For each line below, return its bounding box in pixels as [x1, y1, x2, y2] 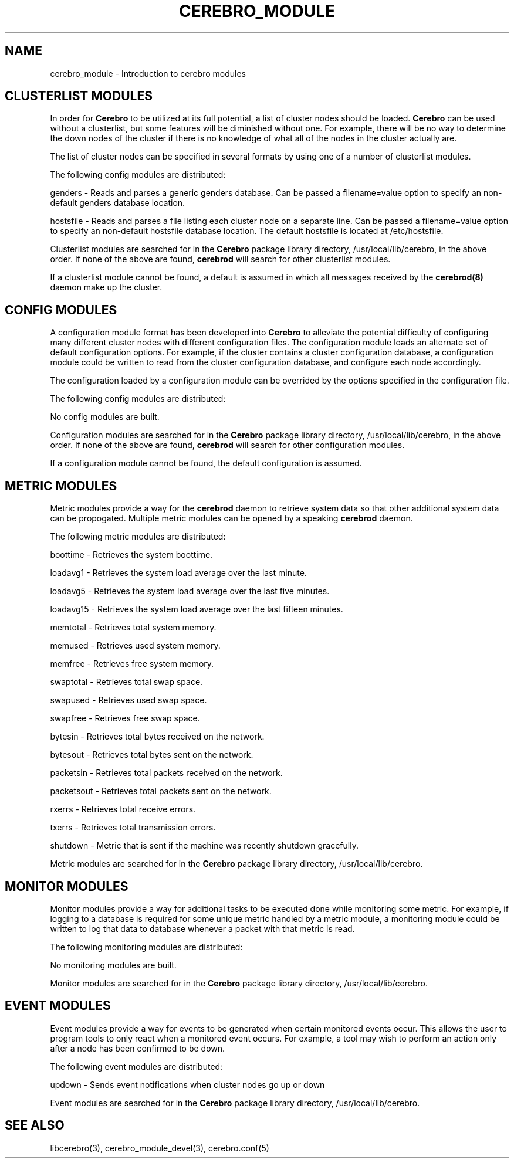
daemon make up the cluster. [50, 282, 163, 293]
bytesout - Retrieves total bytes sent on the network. [50, 750, 253, 760]
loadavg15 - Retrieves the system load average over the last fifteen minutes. [50, 604, 343, 615]
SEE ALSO [5, 1118, 65, 1133]
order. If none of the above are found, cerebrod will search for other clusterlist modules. [50, 254, 391, 265]
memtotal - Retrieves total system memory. [50, 622, 217, 633]
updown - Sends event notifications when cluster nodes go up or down [50, 1079, 325, 1090]
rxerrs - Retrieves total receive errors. [50, 804, 196, 815]
